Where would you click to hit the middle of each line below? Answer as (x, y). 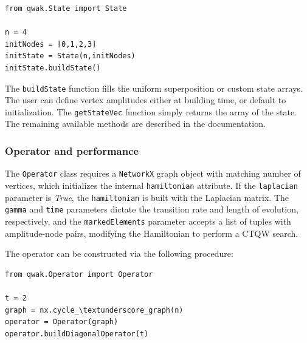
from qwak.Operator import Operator (79, 274)
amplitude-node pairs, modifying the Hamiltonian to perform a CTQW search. (152, 233)
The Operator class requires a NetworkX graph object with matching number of (153, 173)
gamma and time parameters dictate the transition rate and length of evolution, (152, 209)
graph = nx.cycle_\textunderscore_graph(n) (94, 310)
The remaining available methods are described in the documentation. (135, 124)
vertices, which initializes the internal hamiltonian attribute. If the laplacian (151, 185)
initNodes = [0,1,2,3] (51, 44)
